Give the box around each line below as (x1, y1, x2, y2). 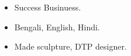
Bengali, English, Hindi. (14, 20, 100, 33)
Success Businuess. (14, 1, 81, 13)
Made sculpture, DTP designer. (14, 40, 127, 52)
